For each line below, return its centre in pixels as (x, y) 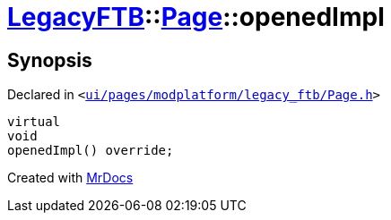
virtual (34, 122)
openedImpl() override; (91, 151)
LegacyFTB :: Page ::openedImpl (196, 17)
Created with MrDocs (70, 178)
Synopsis (50, 60)
